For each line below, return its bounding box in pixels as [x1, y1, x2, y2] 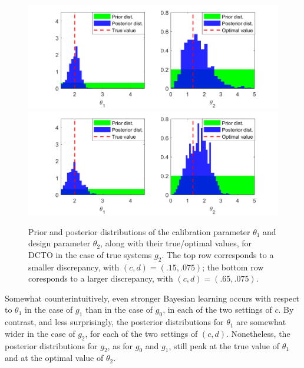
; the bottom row [202, 260, 264, 273]
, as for [107, 339, 133, 352]
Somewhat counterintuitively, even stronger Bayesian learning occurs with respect [5, 292, 300, 304]
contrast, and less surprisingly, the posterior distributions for [5, 316, 224, 328]
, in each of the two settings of [163, 303, 272, 316]
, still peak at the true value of [168, 339, 279, 352]
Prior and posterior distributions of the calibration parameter [28, 225, 250, 237]
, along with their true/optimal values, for [100, 237, 252, 249]
